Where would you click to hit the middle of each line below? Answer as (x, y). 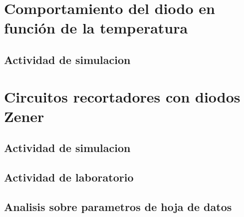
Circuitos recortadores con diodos (122, 96)
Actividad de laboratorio (69, 177)
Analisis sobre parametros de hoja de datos (118, 206)
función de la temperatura (96, 28)
